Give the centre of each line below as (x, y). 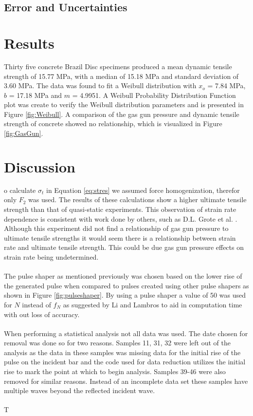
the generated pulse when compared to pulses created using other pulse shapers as (126, 285)
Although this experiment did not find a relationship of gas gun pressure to (116, 228)
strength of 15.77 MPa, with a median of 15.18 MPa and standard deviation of (121, 76)
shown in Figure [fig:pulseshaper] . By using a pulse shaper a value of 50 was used (125, 295)
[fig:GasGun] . (24, 133)
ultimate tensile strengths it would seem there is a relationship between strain (120, 237)
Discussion (40, 166)
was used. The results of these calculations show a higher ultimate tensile (137, 199)
